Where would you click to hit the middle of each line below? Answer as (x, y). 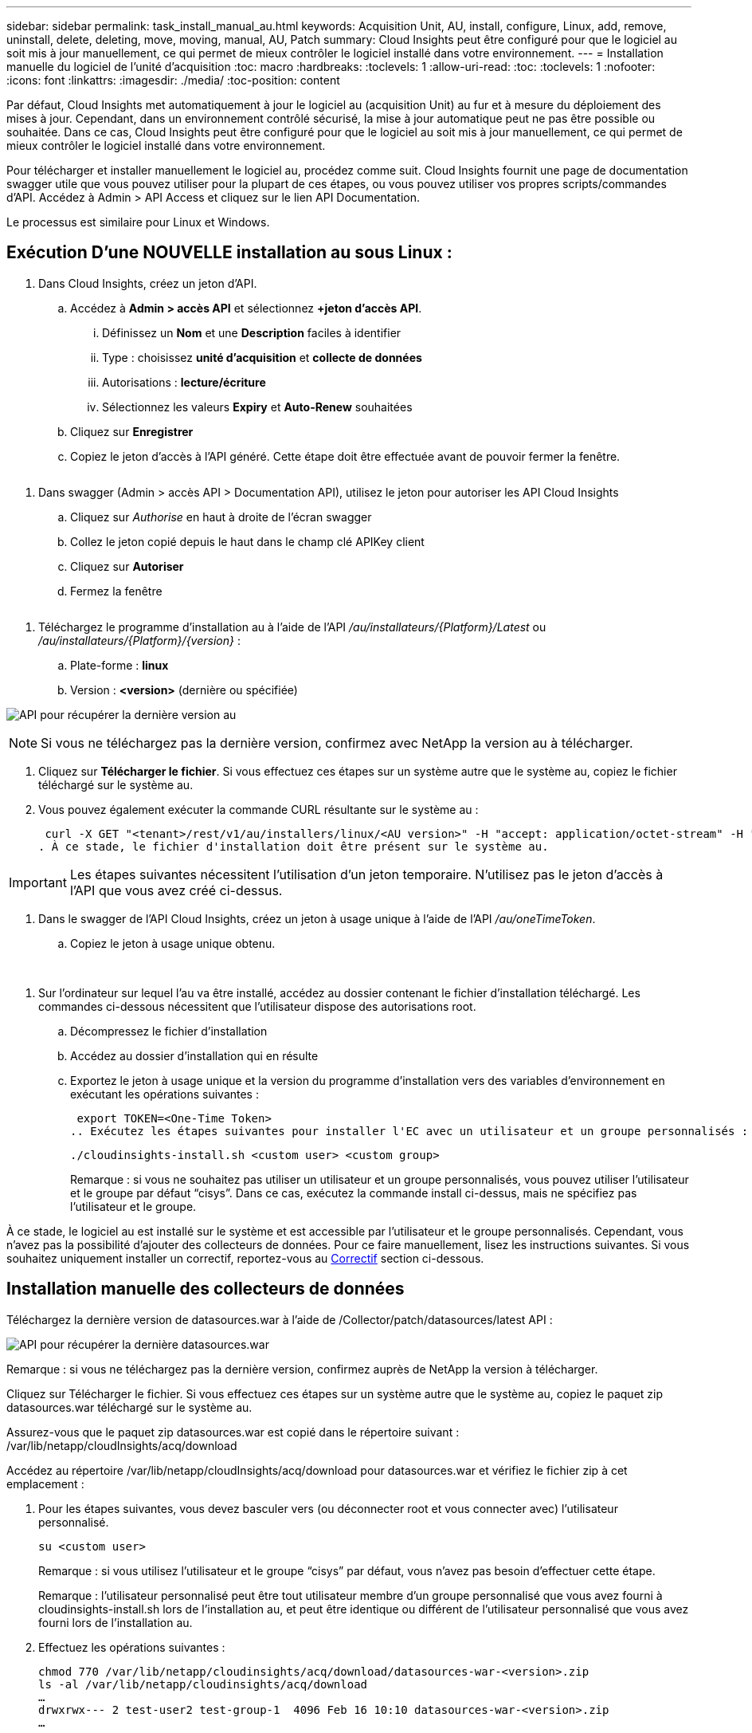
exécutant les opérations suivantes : (164, 1094)
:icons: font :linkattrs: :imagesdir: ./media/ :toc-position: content (173, 80)
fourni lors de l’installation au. (116, 1622)
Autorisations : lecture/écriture (184, 382)
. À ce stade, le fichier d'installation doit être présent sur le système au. (294, 846)
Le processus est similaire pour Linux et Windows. (138, 222)
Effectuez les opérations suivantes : (132, 1647)
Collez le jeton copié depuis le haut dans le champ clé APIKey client (247, 541)
